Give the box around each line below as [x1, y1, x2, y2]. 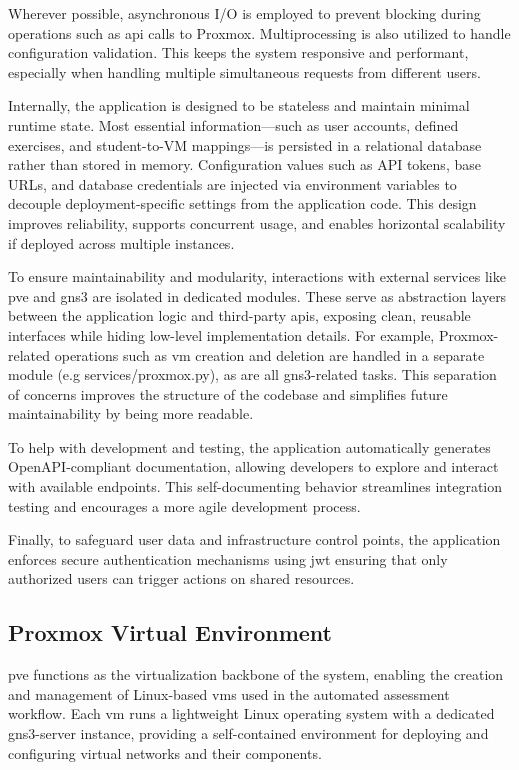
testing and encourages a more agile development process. [8, 495, 361, 516]
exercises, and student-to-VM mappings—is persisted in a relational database [8, 134, 482, 155]
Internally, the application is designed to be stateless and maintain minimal [8, 95, 470, 116]
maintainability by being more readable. [8, 403, 254, 424]
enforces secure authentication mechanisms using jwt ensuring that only [8, 548, 448, 569]
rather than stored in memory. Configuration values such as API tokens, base [8, 154, 481, 175]
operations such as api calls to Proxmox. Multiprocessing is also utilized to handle [8, 22, 511, 43]
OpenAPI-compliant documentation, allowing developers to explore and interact [8, 456, 499, 477]
